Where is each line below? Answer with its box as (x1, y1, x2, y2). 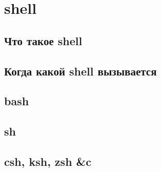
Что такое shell (4, 32, 83, 48)
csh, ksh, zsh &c (4, 153, 92, 169)
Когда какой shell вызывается (4, 63, 157, 79)
